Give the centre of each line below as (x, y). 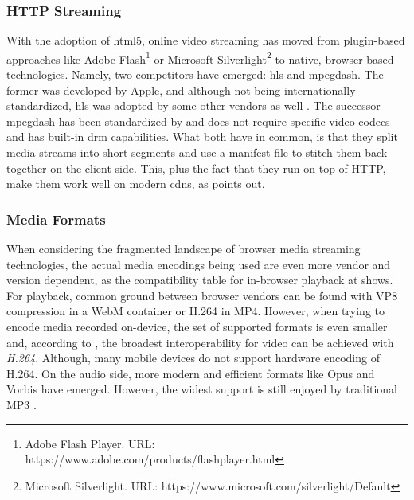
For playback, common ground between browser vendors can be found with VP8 (202, 295)
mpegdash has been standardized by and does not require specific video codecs (198, 121)
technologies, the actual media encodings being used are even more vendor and (199, 264)
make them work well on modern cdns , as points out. (136, 184)
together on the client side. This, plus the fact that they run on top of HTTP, (196, 168)
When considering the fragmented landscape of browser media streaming (184, 249)
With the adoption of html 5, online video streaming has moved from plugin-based (206, 40)
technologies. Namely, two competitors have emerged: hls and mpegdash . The (195, 74)
